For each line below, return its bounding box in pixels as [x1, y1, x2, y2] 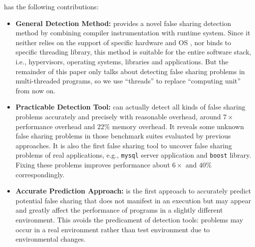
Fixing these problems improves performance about [15, 159, 170, 169]
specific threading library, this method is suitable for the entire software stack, [15, 47, 252, 57]
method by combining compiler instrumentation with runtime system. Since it [15, 27, 251, 38]
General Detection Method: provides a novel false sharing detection [15, 18, 231, 28]
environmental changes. [15, 234, 86, 244]
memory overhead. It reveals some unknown [112, 121, 244, 131]
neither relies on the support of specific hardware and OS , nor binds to [15, 37, 231, 47]
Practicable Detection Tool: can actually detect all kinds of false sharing [15, 102, 246, 112]
